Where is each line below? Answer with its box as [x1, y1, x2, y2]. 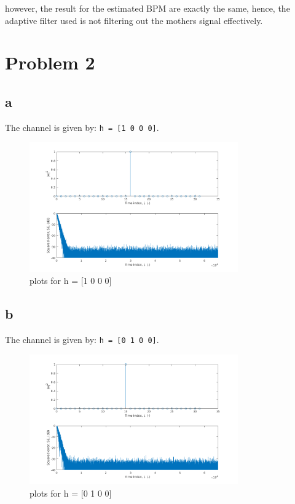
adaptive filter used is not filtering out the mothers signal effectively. [5, 14, 263, 26]
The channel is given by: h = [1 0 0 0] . [5, 120, 159, 133]
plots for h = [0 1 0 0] [29, 486, 112, 499]
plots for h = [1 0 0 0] [29, 274, 112, 287]
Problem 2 [5, 50, 95, 75]
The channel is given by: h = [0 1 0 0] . [5, 333, 159, 346]
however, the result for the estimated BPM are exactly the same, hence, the [5, 2, 290, 14]
